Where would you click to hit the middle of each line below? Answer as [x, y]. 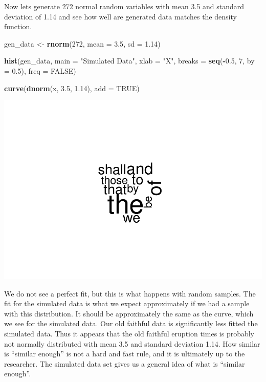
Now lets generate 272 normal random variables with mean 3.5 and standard [124, 6]
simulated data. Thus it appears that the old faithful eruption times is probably [129, 334]
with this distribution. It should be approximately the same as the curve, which [129, 313]
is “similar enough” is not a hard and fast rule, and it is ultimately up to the [125, 354]
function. [18, 26]
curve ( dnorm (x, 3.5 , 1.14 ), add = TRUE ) [72, 88]
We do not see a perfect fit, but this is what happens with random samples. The [130, 293]
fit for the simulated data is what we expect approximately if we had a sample [127, 303]
